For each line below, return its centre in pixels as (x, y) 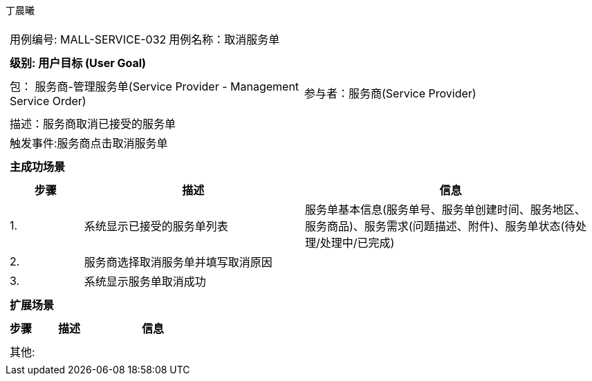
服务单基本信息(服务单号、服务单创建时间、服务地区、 (445, 210)
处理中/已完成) (357, 243)
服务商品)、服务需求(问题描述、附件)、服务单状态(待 (441, 226)
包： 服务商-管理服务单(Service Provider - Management (155, 86)
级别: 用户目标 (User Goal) (78, 63)
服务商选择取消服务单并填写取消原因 (178, 262)
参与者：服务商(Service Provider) (390, 93)
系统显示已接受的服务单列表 (156, 226)
